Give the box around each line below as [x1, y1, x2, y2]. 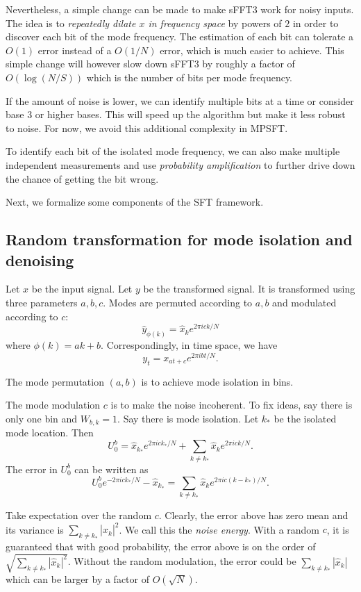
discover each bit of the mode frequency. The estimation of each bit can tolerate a [6, 29, 354, 44]
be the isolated [274, 411, 337, 425]
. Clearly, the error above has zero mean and [158, 507, 349, 522]
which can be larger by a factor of [6, 572, 150, 586]
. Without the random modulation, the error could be [67, 554, 296, 568]
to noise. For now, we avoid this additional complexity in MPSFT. [6, 120, 288, 135]
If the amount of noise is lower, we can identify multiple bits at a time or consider [6, 93, 354, 108]
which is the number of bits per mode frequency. [86, 69, 293, 84]
